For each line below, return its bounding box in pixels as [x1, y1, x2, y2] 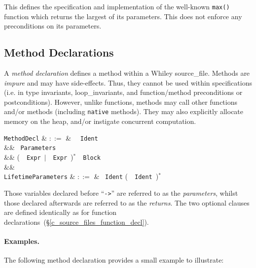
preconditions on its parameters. [4, 21, 102, 31]
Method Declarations [4, 45, 114, 60]
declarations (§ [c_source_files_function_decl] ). [4, 216, 149, 227]
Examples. [4, 236, 39, 246]
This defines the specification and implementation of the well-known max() [4, 1, 230, 11]
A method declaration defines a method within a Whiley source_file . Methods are [4, 68, 250, 78]
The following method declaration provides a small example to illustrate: [4, 255, 224, 265]
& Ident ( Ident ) [94, 171, 159, 181]
